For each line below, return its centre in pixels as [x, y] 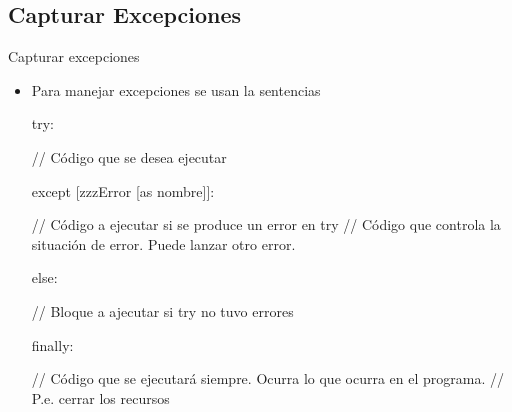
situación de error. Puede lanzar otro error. [163, 243]
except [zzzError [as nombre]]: [123, 190]
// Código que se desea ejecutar [129, 156]
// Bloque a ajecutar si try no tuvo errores [162, 310]
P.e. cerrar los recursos [100, 397]
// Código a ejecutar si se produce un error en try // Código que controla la [266, 224]
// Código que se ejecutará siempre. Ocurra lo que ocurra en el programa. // [267, 378]
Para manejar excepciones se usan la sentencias [176, 89]
